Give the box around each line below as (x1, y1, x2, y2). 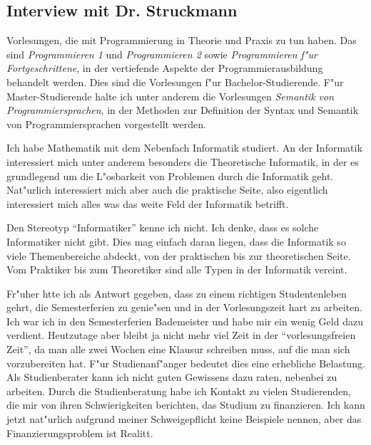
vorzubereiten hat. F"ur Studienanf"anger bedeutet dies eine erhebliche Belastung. (6, 355, 365, 370)
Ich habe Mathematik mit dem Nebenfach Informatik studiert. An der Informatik (6, 140, 362, 155)
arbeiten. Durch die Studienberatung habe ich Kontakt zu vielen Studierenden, (6, 383, 352, 398)
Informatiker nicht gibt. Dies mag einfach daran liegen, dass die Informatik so (6, 234, 346, 248)
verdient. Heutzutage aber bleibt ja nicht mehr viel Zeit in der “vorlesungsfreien (6, 328, 356, 342)
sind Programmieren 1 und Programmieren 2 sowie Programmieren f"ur (6, 46, 317, 61)
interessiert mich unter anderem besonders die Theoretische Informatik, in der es (6, 154, 359, 169)
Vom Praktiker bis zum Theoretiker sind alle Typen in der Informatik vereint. (6, 262, 347, 277)
